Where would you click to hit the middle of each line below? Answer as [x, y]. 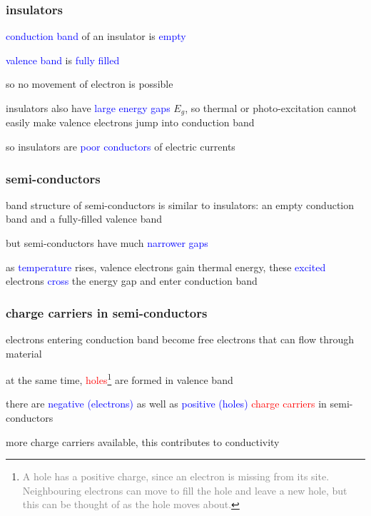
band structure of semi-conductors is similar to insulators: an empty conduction [180, 204]
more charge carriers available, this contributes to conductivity [143, 441]
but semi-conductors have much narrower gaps [107, 243]
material [24, 353]
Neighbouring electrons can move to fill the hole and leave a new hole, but [185, 490]
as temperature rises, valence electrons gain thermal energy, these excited [166, 267]
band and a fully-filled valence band [84, 219]
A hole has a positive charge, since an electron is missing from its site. [176, 476]
